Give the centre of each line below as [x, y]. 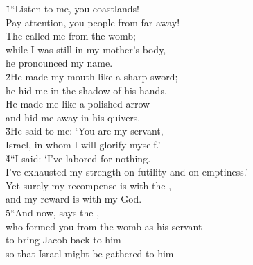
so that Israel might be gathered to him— [95, 253]
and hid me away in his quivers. [73, 117]
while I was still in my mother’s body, [86, 49]
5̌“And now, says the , [53, 212]
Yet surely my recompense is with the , [89, 185]
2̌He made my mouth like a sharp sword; [92, 76]
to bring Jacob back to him [63, 240]
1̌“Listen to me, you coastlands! [72, 8]
